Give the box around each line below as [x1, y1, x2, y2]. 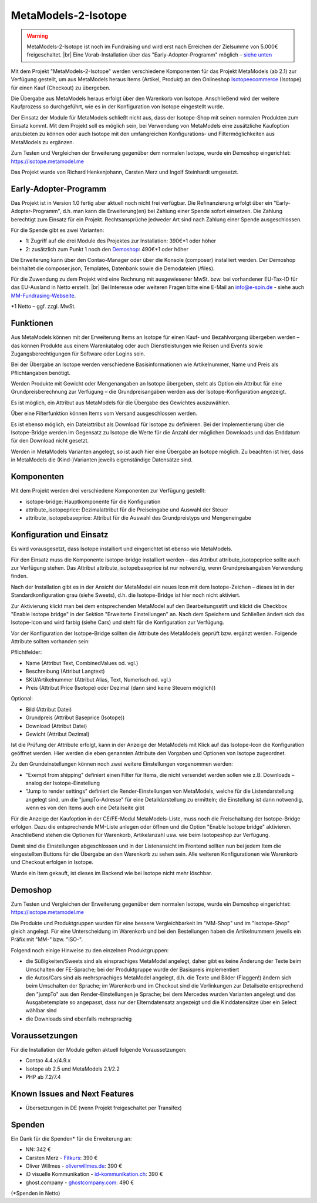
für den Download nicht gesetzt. [11, 437, 89, 444]
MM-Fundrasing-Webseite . [11, 292, 76, 299]
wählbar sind [25, 1007, 57, 1014]
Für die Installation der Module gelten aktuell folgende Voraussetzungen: [11, 1046, 187, 1053]
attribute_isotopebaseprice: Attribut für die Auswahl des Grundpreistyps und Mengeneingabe [25, 514, 252, 521]
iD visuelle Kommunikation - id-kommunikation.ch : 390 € [25, 1171, 164, 1178]
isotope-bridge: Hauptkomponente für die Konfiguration [25, 498, 161, 505]
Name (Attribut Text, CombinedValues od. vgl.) [25, 659, 139, 666]
